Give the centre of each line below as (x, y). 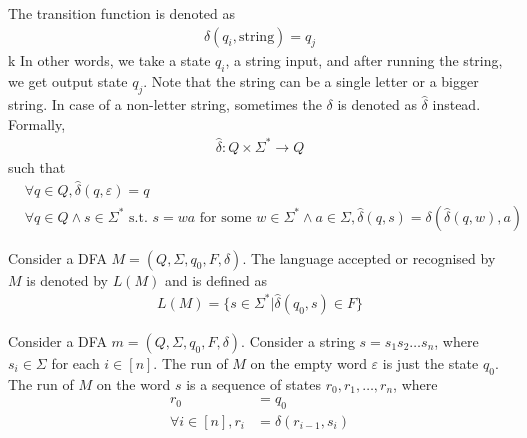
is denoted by (67, 279)
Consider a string (302, 340)
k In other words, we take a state (109, 60)
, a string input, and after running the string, (364, 60)
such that (37, 166)
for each (75, 362)
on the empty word (308, 362)
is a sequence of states (253, 383)
